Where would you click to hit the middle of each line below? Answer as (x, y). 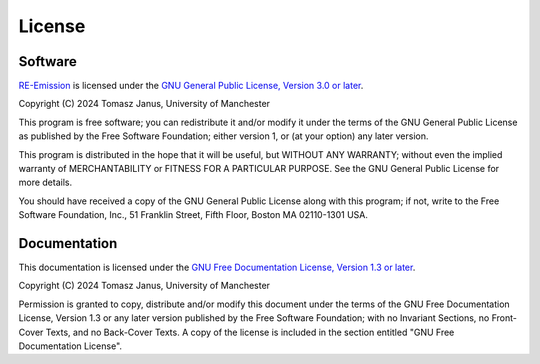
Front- (504, 318)
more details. (45, 182)
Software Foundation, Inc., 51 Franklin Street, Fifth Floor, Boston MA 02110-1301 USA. (193, 215)
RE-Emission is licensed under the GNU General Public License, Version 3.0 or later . (191, 86)
